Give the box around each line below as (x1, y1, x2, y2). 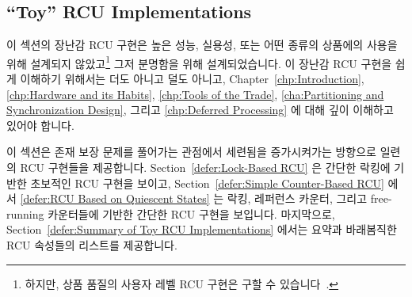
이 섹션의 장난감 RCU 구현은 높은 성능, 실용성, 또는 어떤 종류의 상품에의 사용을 (6, 36, 398, 53)
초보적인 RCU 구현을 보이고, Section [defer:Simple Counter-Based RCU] (30, 174, 384, 191)
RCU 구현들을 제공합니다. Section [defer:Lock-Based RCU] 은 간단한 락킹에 (20, 159, 391, 176)
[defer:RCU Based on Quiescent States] (20, 190, 210, 207)
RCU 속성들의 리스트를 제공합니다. (6, 236, 177, 253)
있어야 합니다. (6, 116, 74, 133)
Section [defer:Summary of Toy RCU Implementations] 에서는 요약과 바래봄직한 (6, 221, 397, 238)
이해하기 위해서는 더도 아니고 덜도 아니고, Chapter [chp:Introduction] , (20, 70, 364, 87)
